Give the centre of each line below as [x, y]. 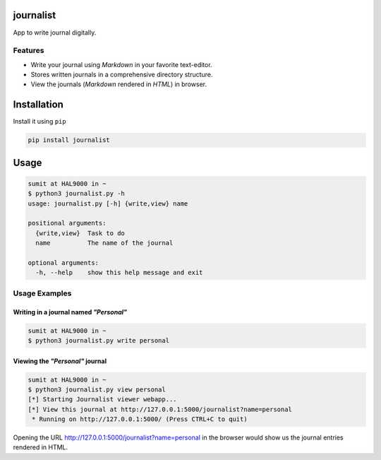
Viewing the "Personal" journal [60, 361]
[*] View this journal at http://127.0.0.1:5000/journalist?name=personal [160, 409]
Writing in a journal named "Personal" [70, 312]
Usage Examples [42, 293]
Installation [38, 105]
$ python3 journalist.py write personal [98, 340]
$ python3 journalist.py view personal [97, 389]
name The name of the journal [104, 243]
